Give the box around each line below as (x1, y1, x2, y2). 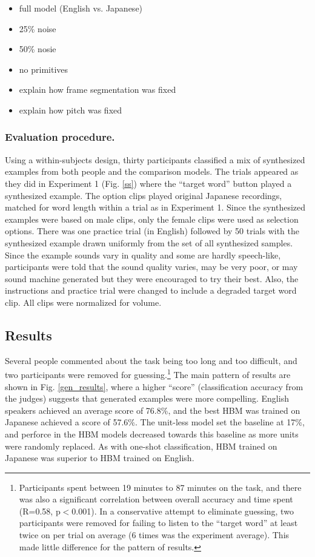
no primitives (19, 62, 68, 75)
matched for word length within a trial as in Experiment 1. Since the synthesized (5, 201, 306, 214)
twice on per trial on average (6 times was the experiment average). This (19, 528, 290, 541)
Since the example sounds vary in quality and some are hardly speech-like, (5, 248, 281, 261)
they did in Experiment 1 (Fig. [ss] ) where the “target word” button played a (5, 177, 292, 189)
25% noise (19, 22, 56, 35)
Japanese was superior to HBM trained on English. (5, 451, 194, 464)
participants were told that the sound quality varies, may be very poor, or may (5, 260, 298, 273)
